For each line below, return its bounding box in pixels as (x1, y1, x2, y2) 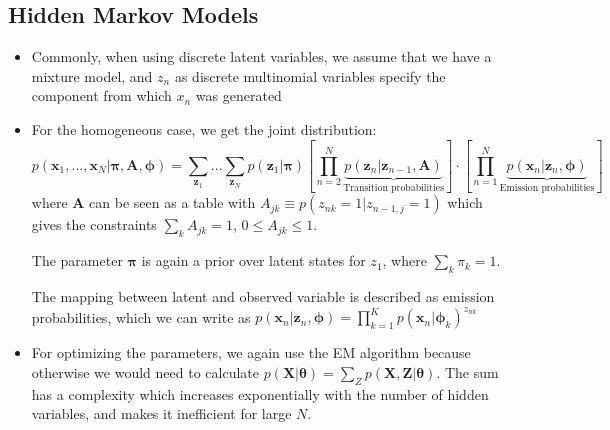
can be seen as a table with (89, 192, 256, 213)
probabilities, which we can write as (31, 306, 251, 327)
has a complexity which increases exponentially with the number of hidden (31, 383, 489, 404)
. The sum (436, 361, 499, 382)
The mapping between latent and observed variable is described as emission (31, 286, 495, 307)
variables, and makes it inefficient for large (31, 403, 292, 424)
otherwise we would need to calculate (31, 361, 259, 382)
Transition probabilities (343, 182, 444, 193)
